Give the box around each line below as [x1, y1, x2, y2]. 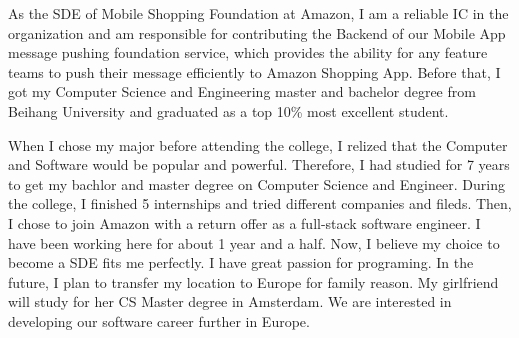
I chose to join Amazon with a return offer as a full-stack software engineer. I [8, 212, 481, 233]
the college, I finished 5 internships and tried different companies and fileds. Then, [8, 193, 512, 214]
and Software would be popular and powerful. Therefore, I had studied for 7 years [8, 154, 510, 175]
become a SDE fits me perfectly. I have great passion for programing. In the [8, 252, 474, 273]
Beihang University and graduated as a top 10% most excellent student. [8, 100, 449, 121]
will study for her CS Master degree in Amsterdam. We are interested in [8, 291, 452, 312]
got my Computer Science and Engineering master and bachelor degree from [8, 81, 476, 102]
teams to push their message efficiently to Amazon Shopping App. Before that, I [8, 61, 501, 82]
